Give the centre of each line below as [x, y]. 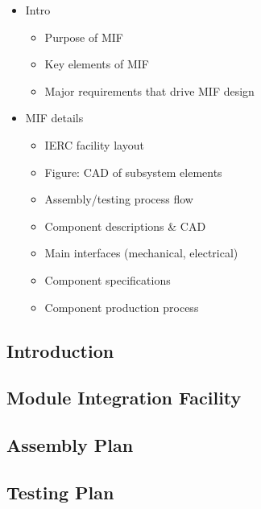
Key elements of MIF [97, 64]
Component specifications [108, 279]
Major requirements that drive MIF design [149, 90]
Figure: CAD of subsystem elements [133, 172]
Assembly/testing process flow [119, 199]
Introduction [60, 350]
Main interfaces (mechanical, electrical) [141, 253]
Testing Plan [60, 492]
